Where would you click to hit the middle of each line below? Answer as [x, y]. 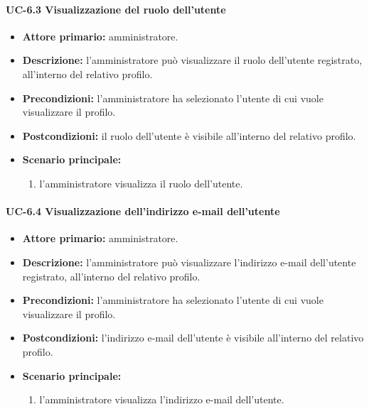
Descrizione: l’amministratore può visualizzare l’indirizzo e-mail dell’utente [189, 262]
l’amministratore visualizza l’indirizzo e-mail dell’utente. [162, 399]
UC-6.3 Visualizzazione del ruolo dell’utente [116, 9]
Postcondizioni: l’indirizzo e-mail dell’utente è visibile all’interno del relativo [193, 338]
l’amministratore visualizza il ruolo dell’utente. [141, 183]
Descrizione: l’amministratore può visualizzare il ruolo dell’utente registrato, [192, 60]
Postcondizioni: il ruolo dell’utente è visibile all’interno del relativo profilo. [189, 135]
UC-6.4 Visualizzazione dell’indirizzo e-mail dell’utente [143, 211]
